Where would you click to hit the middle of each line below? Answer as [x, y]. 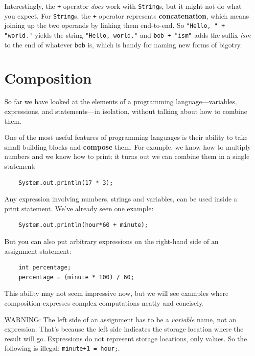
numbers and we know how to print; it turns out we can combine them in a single [127, 156]
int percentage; [45, 268]
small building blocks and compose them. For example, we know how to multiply [128, 146]
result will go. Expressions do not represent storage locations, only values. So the [126, 338]
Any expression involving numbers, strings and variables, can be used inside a [121, 199]
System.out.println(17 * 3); [66, 183]
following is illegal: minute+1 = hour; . [62, 348]
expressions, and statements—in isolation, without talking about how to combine [126, 111]
